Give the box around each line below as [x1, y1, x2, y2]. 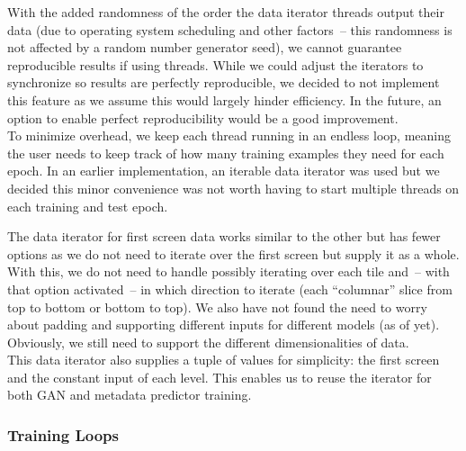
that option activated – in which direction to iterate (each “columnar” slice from [7, 279, 453, 298]
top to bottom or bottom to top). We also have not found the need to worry [7, 297, 427, 316]
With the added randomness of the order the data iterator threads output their [7, 3, 444, 21]
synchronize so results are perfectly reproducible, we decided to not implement [7, 73, 440, 92]
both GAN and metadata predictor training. [7, 385, 252, 404]
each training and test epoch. [7, 196, 168, 215]
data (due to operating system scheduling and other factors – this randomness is [7, 20, 453, 39]
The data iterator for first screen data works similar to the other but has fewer [7, 227, 441, 246]
